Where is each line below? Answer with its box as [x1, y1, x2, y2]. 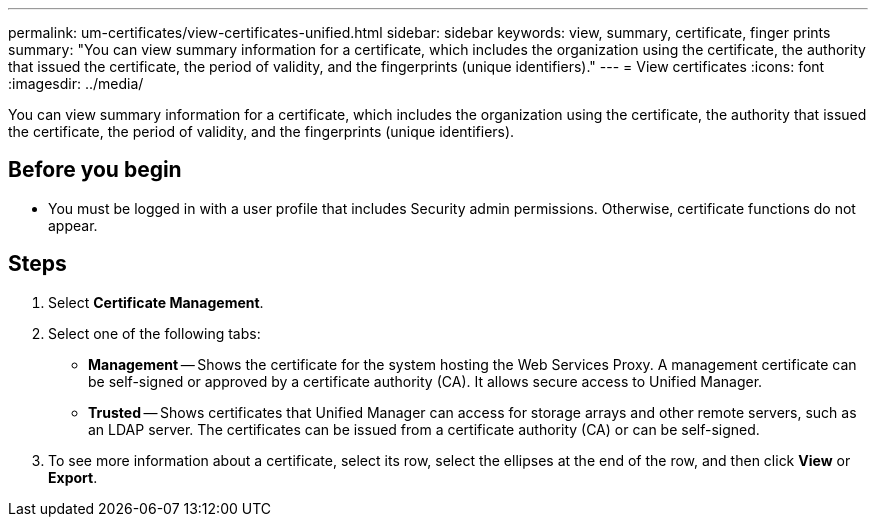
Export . [48, 468, 98, 486]
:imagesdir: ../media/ [8, 75, 144, 92]
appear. [48, 216, 98, 234]
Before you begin [8, 157, 182, 183]
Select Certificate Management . [48, 293, 264, 311]
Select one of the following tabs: [48, 324, 261, 342]
